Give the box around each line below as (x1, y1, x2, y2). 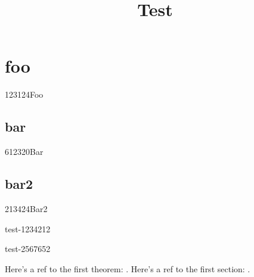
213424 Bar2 (5, 202, 48, 214)
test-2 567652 (5, 242, 51, 255)
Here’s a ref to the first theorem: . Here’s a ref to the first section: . (5, 262, 250, 275)
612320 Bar (5, 145, 44, 158)
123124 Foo (5, 88, 44, 101)
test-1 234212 (5, 222, 51, 235)
